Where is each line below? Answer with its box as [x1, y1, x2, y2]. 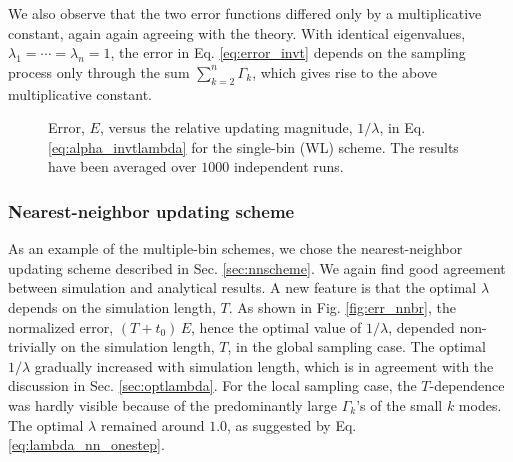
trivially [8, 336, 57, 357]
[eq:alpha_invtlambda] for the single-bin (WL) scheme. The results [48, 136, 459, 157]
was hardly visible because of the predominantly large [8, 394, 337, 415]
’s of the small [356, 394, 443, 415]
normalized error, [8, 316, 114, 337]
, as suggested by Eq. [227, 414, 357, 435]
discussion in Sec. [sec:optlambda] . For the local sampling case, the [8, 375, 417, 396]
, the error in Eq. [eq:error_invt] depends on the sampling [110, 42, 466, 63]
